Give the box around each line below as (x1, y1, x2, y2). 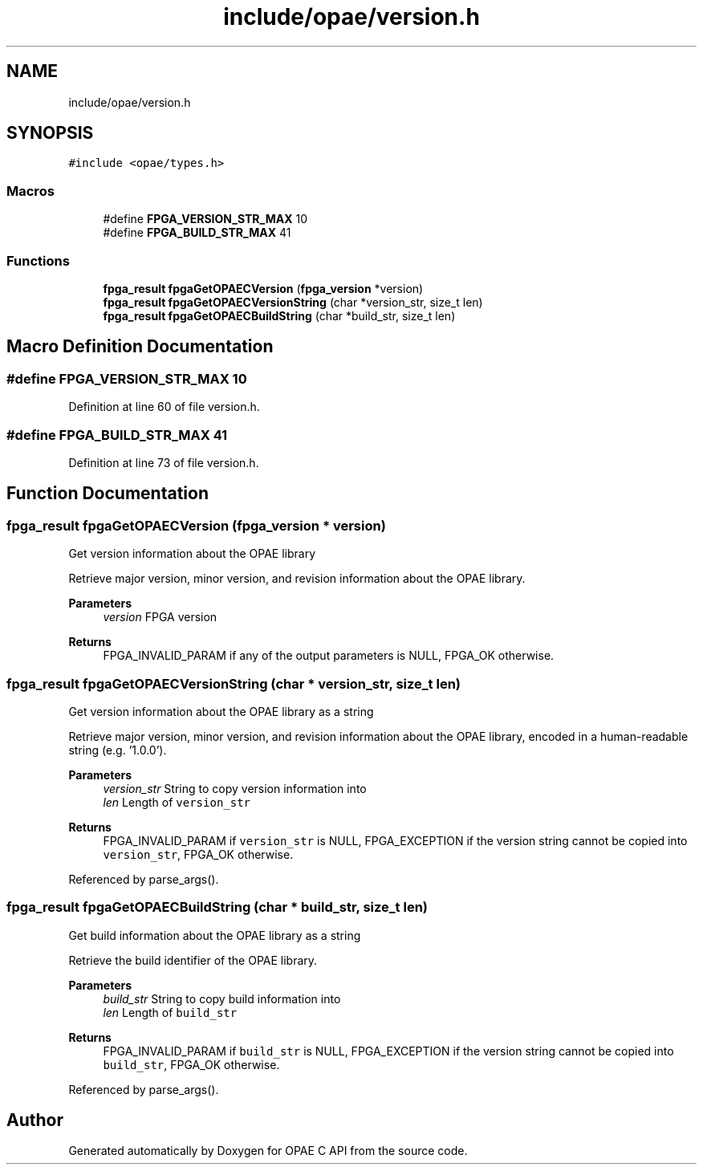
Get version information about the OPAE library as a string (68, 704, 374, 718)
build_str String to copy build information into (103, 991, 341, 1006)
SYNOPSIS (6, 123, 94, 144)
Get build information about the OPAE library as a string (68, 928, 361, 942)
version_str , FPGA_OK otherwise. (103, 847, 294, 861)
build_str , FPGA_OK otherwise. (103, 1057, 280, 1071)
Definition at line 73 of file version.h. (68, 455, 259, 470)
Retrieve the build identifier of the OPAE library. (68, 953, 318, 967)
